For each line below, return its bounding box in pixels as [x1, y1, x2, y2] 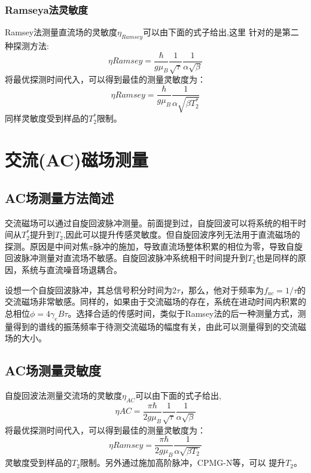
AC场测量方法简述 [5, 188, 114, 207]
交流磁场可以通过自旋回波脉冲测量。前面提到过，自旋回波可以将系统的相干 [5, 216, 298, 229]
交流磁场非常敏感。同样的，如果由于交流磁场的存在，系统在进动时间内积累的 [5, 295, 306, 308]
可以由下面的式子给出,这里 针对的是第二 [143, 26, 299, 38]
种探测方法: [5, 40, 49, 52]
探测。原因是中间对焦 [5, 239, 89, 252]
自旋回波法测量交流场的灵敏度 [5, 389, 122, 401]
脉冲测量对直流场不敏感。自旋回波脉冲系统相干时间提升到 [21, 251, 248, 264]
